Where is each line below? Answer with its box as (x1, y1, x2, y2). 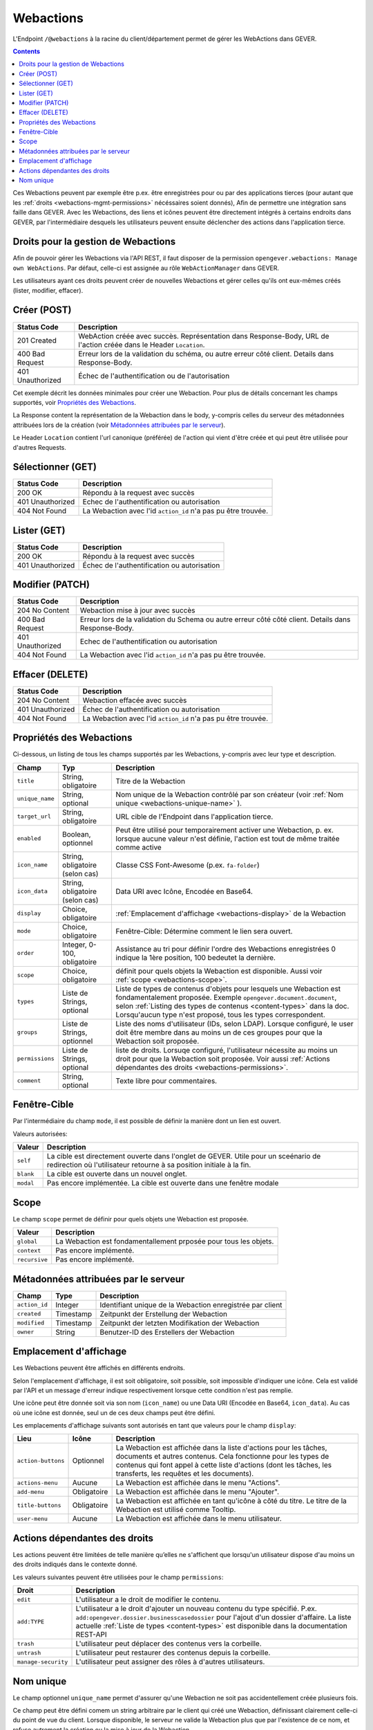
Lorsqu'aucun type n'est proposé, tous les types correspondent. (115, 1010, 325, 1019)
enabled (17, 835, 41, 842)
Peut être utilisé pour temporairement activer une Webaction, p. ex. (115, 825, 334, 835)
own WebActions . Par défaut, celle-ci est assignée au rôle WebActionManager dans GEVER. (12, 264, 280, 272)
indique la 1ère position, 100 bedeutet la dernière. (115, 952, 276, 962)
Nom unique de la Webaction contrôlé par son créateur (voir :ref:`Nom (115, 790, 344, 799)
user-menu (17, 1515, 48, 1522)
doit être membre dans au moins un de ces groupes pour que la (115, 1028, 323, 1037)
